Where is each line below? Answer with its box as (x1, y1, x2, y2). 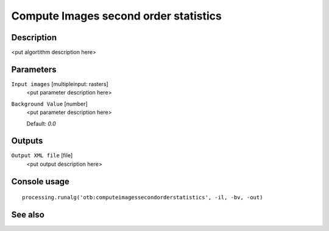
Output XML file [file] (11, 152, 73, 159)
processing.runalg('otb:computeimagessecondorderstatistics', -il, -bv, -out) (22, 194, 263, 201)
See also (11, 210, 45, 220)
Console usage (11, 176, 70, 187)
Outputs (11, 136, 43, 146)
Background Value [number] (11, 100, 88, 107)
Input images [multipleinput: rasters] (11, 80, 109, 88)
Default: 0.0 (26, 119, 56, 127)
